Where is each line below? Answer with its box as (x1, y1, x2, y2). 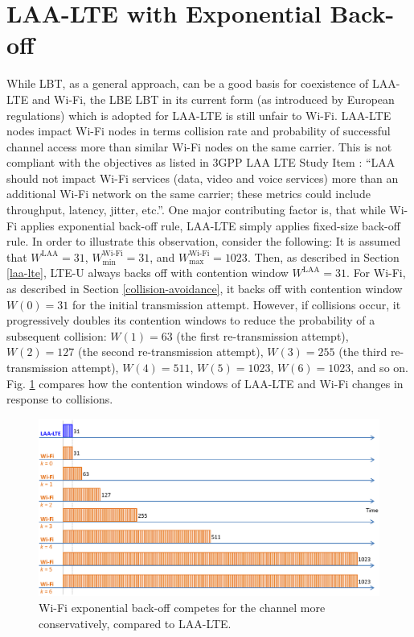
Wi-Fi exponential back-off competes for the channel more (39, 599, 326, 616)
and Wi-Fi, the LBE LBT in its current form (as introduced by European (31, 90, 395, 107)
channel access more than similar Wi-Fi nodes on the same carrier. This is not (6, 138, 392, 155)
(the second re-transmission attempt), (78, 343, 264, 360)
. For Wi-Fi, (346, 264, 406, 281)
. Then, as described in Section (247, 248, 400, 265)
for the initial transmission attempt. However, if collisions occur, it (72, 296, 401, 312)
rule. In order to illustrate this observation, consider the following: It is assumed (6, 233, 401, 250)
